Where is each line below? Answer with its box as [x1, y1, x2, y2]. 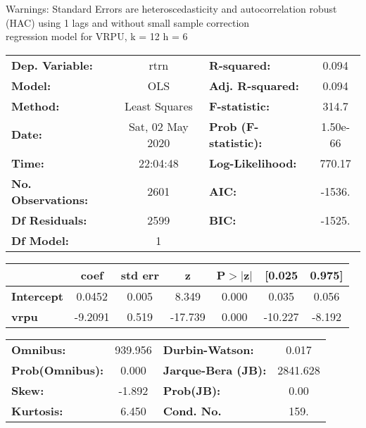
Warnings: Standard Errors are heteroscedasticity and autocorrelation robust [6, 1, 337, 15]
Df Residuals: [11, 211, 87, 228]
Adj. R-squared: [208, 77, 299, 94]
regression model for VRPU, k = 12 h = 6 [6, 29, 188, 44]
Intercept [11, 287, 63, 304]
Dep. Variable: [11, 56, 93, 73]
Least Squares [124, 97, 193, 114]
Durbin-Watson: [163, 341, 254, 358]
